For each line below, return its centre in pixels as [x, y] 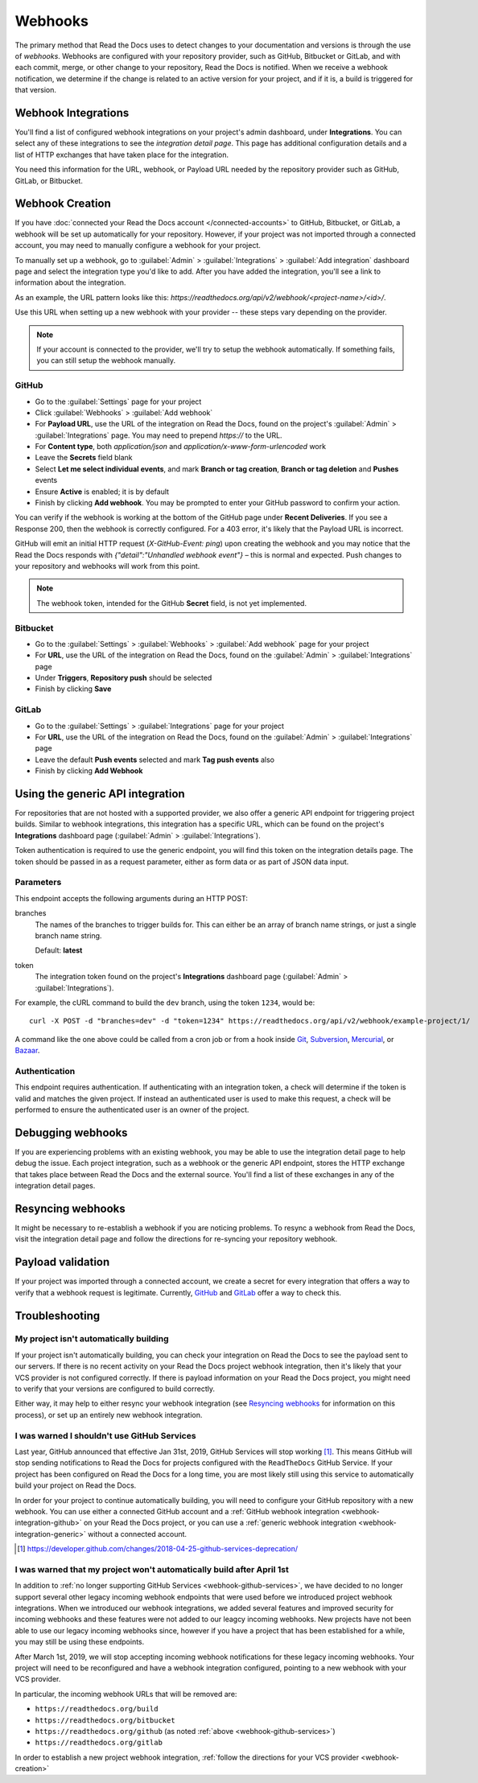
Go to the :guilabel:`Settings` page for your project [118, 401]
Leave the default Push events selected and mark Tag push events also [155, 760]
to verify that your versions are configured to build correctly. [115, 1389]
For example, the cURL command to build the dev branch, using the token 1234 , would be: [165, 1003]
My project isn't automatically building [92, 1339]
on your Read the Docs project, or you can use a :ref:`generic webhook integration [220, 1523]
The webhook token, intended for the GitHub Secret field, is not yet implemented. [172, 603]
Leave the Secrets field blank [84, 458]
